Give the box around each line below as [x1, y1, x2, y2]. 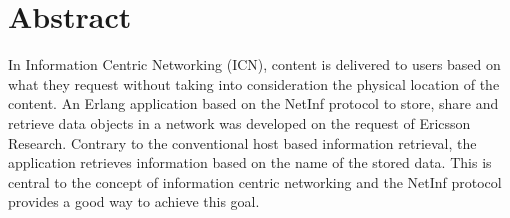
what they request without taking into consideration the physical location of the [8, 73, 500, 94]
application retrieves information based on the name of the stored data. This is [8, 152, 492, 173]
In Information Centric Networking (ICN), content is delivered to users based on [8, 54, 501, 75]
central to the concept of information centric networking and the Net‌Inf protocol [8, 171, 502, 192]
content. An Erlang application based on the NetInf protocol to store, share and [8, 93, 499, 114]
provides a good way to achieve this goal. [8, 191, 260, 212]
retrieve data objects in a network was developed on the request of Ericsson [8, 112, 471, 133]
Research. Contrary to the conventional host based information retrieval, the [8, 132, 477, 153]
